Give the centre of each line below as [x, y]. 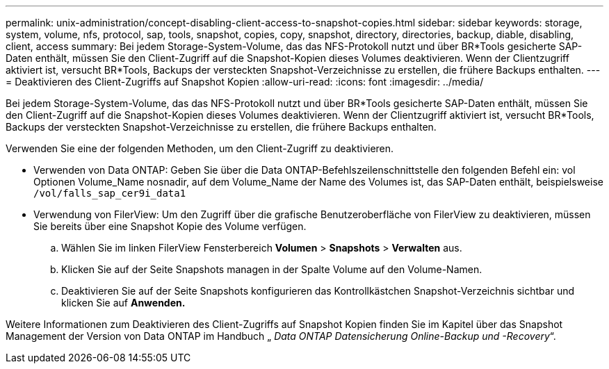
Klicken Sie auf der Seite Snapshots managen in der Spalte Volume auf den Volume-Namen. [272, 269]
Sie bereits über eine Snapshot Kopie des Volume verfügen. [170, 226]
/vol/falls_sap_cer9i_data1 [110, 193]
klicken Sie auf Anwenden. [123, 303]
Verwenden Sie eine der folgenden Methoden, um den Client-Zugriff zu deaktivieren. [200, 148]
